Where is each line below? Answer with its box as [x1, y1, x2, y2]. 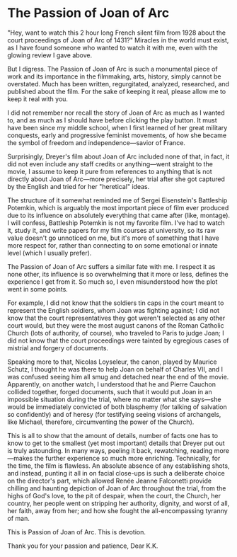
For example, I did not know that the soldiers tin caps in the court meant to [7, 299, 224, 307]
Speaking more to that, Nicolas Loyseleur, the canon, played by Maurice [7, 357, 217, 366]
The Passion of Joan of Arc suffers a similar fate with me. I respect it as [7, 262, 216, 270]
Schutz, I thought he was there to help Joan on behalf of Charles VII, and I [7, 364, 224, 373]
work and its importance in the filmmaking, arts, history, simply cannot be [7, 72, 221, 81]
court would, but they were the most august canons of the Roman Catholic [7, 321, 224, 330]
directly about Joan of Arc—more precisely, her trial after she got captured [7, 175, 225, 183]
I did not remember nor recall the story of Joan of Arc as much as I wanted [7, 108, 225, 117]
